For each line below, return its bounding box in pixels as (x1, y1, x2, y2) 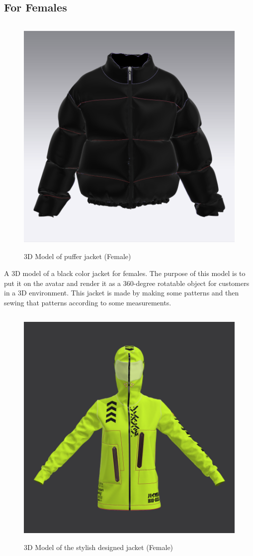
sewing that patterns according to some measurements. (4, 297, 171, 307)
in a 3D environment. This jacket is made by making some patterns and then (4, 287, 239, 298)
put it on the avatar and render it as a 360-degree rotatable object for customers (4, 278, 250, 288)
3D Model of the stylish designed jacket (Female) (24, 542, 173, 553)
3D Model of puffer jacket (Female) (24, 251, 131, 262)
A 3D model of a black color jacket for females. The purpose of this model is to (4, 268, 246, 278)
